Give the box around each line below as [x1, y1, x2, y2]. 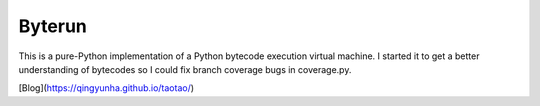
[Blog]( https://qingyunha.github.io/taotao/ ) [18, 82, 195, 94]
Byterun [18, 15, 87, 37]
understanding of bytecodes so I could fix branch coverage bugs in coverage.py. [18, 63, 352, 75]
